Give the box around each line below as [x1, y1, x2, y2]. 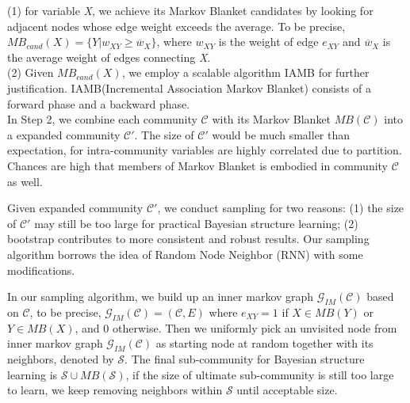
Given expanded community [7, 200, 144, 216]
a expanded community [7, 126, 121, 143]
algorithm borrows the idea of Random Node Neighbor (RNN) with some [7, 245, 363, 262]
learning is [7, 366, 58, 382]
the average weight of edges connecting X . [7, 48, 211, 65]
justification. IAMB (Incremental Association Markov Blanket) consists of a [7, 79, 372, 96]
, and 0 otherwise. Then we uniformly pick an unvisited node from [75, 319, 397, 336]
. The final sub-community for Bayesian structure [125, 351, 365, 367]
